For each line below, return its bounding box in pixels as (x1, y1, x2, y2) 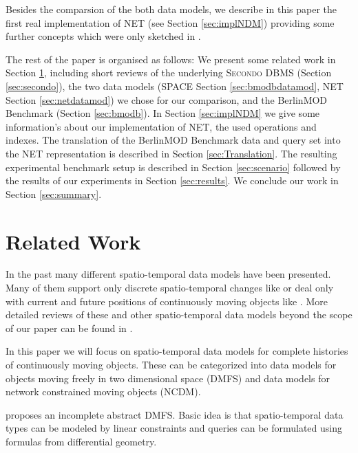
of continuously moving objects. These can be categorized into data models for (6, 357, 337, 371)
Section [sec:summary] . (6, 186, 102, 201)
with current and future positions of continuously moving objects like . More (6, 294, 328, 308)
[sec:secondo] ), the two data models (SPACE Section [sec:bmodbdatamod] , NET (6, 78, 344, 93)
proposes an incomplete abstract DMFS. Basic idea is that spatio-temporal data (6, 407, 344, 421)
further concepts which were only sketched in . (6, 29, 201, 43)
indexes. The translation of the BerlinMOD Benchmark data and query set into (6, 133, 341, 147)
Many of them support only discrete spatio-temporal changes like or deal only (6, 280, 334, 295)
